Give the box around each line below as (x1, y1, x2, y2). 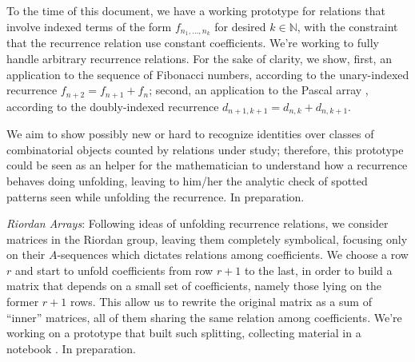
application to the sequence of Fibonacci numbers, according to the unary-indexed (6, 66, 409, 82)
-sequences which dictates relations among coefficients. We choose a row (57, 246, 409, 263)
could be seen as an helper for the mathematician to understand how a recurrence (6, 157, 408, 173)
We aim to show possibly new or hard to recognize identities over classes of (6, 125, 374, 142)
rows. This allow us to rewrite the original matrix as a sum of (70, 293, 372, 310)
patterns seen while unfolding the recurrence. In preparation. (6, 188, 305, 205)
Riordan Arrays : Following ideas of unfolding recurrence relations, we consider (6, 215, 389, 232)
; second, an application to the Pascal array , (149, 82, 369, 98)
